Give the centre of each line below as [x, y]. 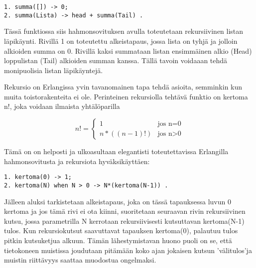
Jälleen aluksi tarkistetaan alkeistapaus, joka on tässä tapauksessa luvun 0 [118, 201]
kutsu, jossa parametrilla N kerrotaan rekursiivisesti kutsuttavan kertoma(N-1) [124, 221]
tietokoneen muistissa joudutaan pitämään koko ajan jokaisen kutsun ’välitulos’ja [128, 250]
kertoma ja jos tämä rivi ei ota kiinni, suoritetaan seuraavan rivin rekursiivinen [125, 211]
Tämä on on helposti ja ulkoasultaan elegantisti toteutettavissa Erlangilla [116, 151]
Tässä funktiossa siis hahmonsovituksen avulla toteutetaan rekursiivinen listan [124, 31]
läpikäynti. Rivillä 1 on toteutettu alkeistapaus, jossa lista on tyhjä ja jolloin [121, 41]
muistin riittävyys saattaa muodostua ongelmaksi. [80, 260]
